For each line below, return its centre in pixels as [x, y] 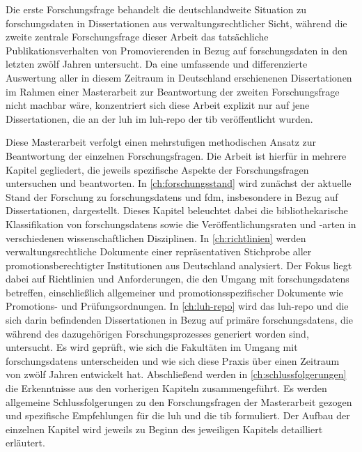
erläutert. [25, 443]
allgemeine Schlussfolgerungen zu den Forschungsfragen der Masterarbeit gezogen [179, 401]
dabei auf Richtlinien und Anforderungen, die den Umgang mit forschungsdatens [178, 279]
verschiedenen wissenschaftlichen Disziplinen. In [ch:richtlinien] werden [156, 238]
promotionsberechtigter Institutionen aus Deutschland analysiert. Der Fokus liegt [179, 265]
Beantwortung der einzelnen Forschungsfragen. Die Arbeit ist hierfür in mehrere [176, 155]
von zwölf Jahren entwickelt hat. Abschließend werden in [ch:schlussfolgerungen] [176, 374]
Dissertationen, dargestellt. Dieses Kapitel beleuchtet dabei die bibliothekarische [177, 210]
